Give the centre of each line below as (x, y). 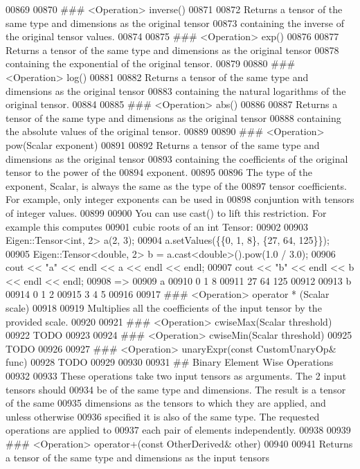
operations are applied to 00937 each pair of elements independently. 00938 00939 (178, 430)
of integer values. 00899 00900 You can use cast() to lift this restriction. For (166, 212)
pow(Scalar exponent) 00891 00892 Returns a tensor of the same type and (163, 144)
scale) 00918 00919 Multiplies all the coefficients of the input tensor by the (164, 308)
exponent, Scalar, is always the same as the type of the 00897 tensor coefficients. (176, 185)
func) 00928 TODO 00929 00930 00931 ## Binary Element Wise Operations (170, 362)
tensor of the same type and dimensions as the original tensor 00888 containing (173, 117)
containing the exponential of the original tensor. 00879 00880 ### (151, 63)
